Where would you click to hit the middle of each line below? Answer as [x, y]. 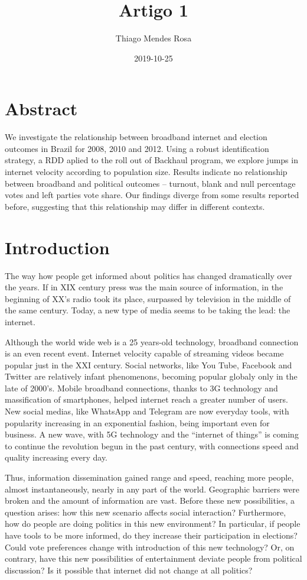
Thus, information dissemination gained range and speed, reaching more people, [149, 477]
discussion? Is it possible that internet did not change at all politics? [129, 570]
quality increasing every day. [56, 457]
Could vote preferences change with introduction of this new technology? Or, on [150, 547]
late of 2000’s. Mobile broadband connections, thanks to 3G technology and [141, 388]
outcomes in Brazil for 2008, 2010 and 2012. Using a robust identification [137, 148]
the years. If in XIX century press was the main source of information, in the [144, 287]
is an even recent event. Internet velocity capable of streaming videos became [144, 353]
